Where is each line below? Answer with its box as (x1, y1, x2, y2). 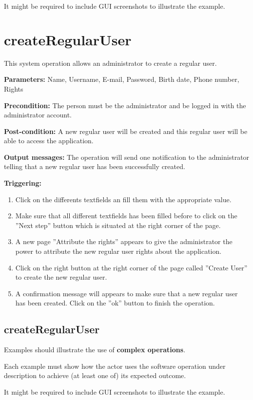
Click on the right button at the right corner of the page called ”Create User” (15, 262, 248, 272)
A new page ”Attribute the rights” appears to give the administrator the (15, 236, 233, 247)
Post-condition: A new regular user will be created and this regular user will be (4, 126, 248, 136)
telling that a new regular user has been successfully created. (4, 161, 185, 171)
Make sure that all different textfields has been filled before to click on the (15, 210, 237, 221)
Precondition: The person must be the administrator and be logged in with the (4, 100, 246, 110)
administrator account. (4, 110, 72, 120)
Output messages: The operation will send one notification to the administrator (4, 152, 250, 162)
